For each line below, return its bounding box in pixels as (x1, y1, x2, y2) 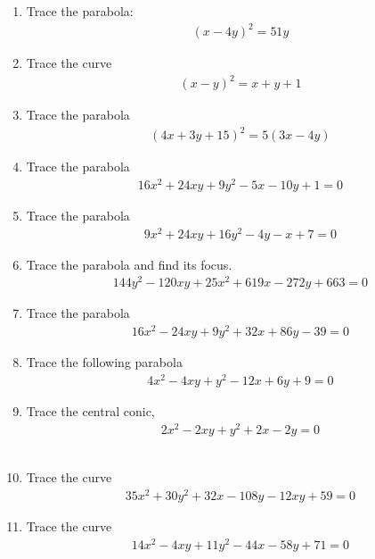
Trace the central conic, (26, 401, 155, 420)
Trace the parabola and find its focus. (26, 254, 232, 273)
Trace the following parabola (26, 353, 183, 371)
